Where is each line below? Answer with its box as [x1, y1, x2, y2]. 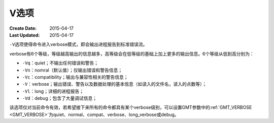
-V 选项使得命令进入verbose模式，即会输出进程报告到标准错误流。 [9, 41, 148, 47]
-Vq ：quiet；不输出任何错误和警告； [22, 60, 99, 66]
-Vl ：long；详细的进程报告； [22, 88, 84, 94]
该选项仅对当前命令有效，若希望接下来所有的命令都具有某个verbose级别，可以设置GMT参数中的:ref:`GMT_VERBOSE [9, 104, 252, 110]
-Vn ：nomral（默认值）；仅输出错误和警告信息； [22, 67, 123, 73]
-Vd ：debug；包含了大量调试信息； [22, 95, 97, 101]
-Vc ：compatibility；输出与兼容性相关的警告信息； [22, 74, 128, 80]
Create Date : [9, 25, 37, 31]
